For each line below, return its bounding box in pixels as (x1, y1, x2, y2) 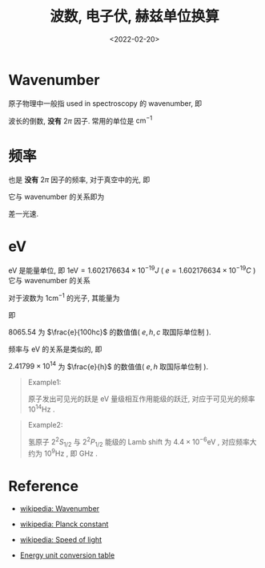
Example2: (27, 420, 63, 429)
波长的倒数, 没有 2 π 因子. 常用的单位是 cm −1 (8, 114, 153, 125)
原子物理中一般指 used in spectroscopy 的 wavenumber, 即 (8, 98, 203, 108)
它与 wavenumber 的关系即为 (8, 192, 105, 201)
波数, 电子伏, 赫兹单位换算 (49, 7, 220, 26)
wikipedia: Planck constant (19, 519, 109, 529)
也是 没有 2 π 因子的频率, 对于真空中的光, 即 (8, 175, 151, 185)
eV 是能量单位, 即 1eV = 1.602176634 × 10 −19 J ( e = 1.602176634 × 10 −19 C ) (8, 264, 256, 275)
